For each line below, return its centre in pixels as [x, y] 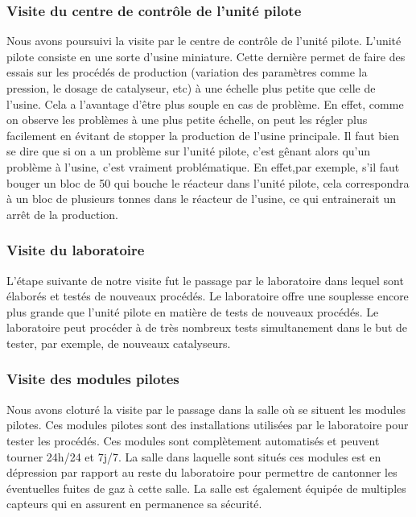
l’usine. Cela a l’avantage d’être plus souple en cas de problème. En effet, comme [205, 103]
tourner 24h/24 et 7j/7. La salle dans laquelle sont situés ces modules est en [194, 456]
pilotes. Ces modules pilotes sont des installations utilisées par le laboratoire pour [208, 425]
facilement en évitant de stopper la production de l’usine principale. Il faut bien [203, 135]
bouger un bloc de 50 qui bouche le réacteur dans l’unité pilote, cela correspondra [208, 182]
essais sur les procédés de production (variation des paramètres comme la [187, 72]
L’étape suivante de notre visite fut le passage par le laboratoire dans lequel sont [205, 280]
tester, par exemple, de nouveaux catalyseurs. [119, 343]
